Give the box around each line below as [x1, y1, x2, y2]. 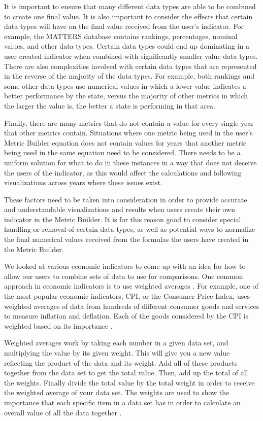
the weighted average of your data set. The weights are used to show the [4, 387, 229, 398]
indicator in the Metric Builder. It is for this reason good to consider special [4, 214, 241, 224]
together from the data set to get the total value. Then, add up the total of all [4, 367, 248, 378]
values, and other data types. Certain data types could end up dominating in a [4, 41, 249, 51]
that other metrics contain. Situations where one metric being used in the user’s [4, 127, 253, 138]
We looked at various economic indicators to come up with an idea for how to [4, 261, 246, 271]
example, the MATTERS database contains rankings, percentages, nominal [4, 30, 238, 41]
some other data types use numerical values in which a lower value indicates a [4, 80, 246, 91]
